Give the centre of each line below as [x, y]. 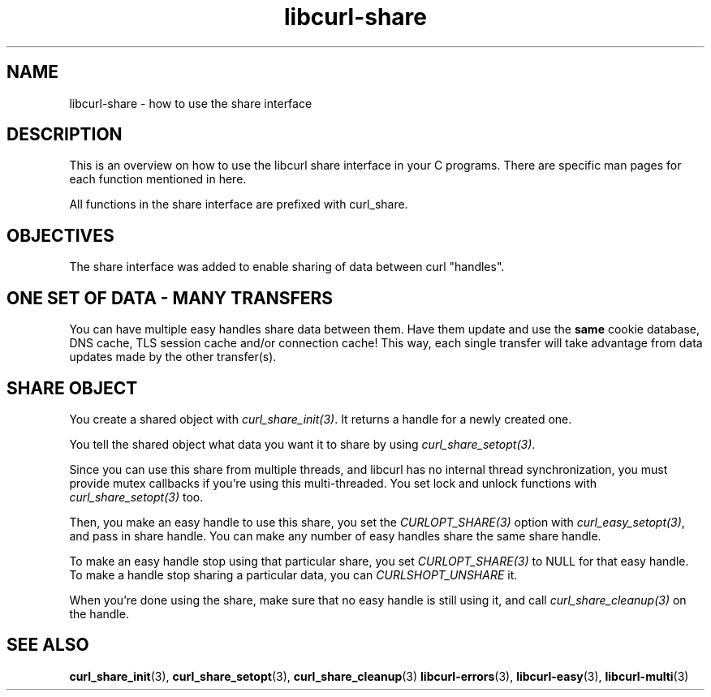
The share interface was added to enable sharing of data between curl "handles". [287, 267]
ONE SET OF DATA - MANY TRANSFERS [170, 298]
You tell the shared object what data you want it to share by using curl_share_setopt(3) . [302, 444]
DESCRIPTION [65, 135]
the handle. [99, 613]
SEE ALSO [48, 645]
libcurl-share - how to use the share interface [191, 103]
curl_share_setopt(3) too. [136, 497]
